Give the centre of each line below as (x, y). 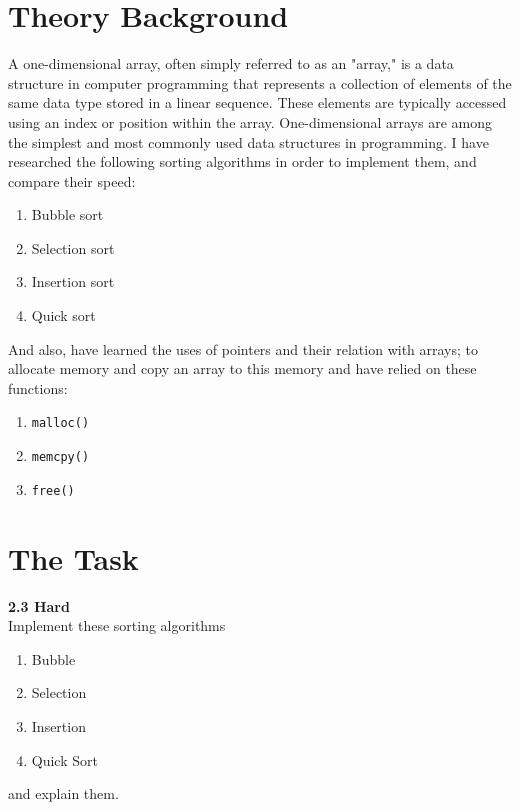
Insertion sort (73, 281)
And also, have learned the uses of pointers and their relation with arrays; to (243, 348)
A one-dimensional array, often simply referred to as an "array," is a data (231, 63)
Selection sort (73, 247)
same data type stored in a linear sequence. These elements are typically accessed (257, 102)
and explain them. (63, 793)
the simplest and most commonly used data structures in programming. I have (248, 141)
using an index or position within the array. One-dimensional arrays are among (250, 121)
